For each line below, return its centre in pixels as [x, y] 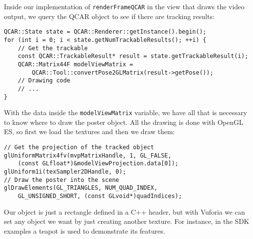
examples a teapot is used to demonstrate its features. [85, 230]
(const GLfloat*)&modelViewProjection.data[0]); [98, 164]
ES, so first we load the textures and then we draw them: [89, 131]
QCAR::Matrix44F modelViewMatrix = [75, 64]
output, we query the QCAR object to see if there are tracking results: [109, 16]
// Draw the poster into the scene [62, 180]
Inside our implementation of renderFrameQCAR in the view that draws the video [124, 6]
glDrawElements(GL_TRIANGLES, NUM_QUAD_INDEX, [81, 188]
